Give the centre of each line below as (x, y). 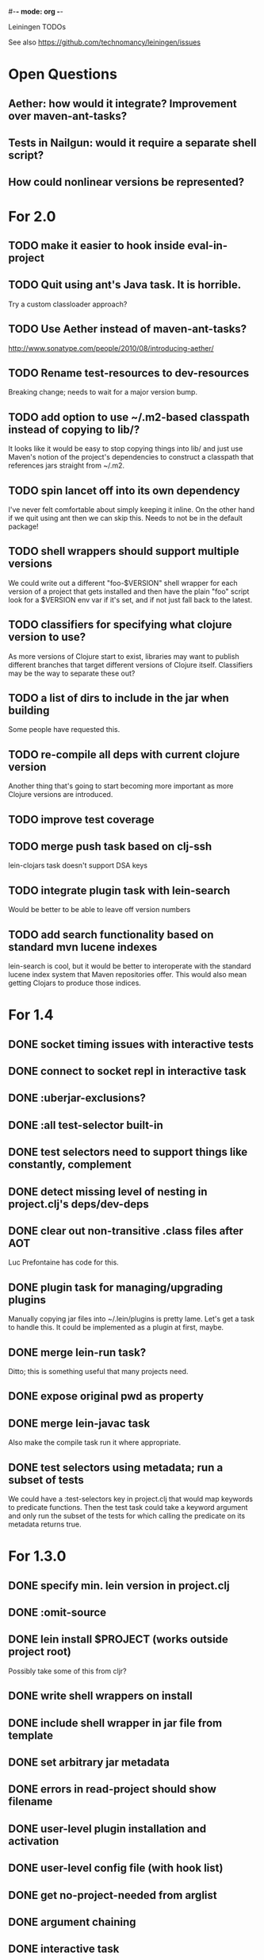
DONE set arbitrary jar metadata (89, 1763)
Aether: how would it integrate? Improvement (123, 104)
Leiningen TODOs (37, 27)
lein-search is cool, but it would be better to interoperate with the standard (130, 966)
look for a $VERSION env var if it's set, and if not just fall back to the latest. (130, 599)
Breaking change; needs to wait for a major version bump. (103, 392)
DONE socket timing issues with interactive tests (131, 1044)
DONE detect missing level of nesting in (108, 1191)
